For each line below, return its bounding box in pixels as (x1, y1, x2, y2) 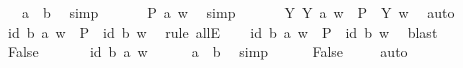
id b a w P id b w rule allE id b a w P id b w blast (7, 21, 438, 42)
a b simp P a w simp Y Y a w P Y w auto (21, 2, 455, 22)
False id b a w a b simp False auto (7, 41, 408, 62)
